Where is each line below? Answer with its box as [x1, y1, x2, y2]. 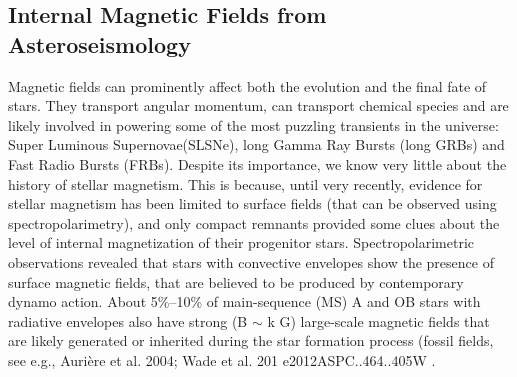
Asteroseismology [8, 28, 191, 59]
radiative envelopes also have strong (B [8, 310, 248, 331]
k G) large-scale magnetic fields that [267, 310, 490, 331]
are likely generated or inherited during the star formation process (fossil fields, [8, 330, 494, 351]
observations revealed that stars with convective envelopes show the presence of [8, 251, 494, 272]
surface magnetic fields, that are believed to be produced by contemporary [8, 271, 464, 292]
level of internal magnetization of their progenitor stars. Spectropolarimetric [8, 232, 475, 253]
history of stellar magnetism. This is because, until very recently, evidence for [8, 173, 483, 194]
